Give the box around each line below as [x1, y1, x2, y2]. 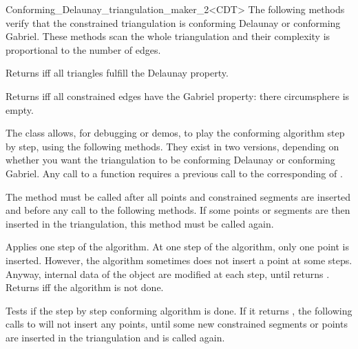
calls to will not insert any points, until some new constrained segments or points [6, 317, 348, 331]
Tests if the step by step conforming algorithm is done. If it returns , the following [6, 303, 352, 317]
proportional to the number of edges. [6, 42, 161, 57]
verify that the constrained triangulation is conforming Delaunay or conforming [6, 15, 341, 30]
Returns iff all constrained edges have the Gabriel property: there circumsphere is [6, 88, 350, 103]
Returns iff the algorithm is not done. [6, 280, 164, 295]
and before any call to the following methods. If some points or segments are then [6, 203, 350, 217]
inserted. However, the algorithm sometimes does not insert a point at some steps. [6, 252, 352, 267]
